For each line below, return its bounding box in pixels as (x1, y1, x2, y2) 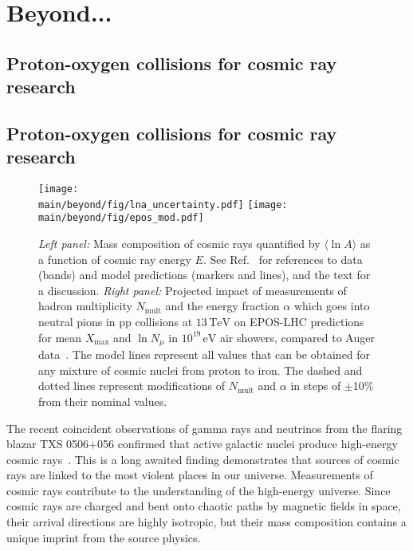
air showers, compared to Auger (219, 329, 375, 345)
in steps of (290, 377, 341, 394)
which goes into (293, 297, 370, 314)
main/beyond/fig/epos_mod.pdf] (38, 212, 204, 224)
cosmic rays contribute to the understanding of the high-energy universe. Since (6, 482, 391, 498)
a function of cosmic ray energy (38, 250, 191, 267)
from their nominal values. (38, 392, 167, 409)
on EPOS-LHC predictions (234, 313, 364, 330)
